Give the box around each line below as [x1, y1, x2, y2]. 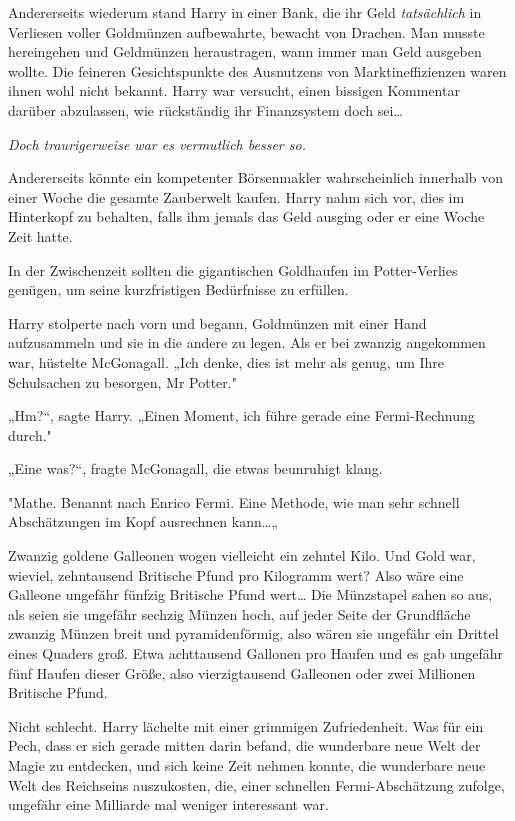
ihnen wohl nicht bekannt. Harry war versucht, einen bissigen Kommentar [8, 80, 460, 101]
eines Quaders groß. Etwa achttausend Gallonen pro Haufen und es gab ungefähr [8, 643, 504, 664]
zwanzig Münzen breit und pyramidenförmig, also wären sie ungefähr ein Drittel [8, 623, 499, 644]
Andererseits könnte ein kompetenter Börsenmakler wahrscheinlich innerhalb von [8, 167, 504, 188]
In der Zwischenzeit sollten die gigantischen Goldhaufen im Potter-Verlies [8, 259, 458, 280]
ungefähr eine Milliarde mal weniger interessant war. [8, 794, 329, 815]
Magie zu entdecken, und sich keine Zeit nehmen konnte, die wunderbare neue [8, 755, 486, 775]
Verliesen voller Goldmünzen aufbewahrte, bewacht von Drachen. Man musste [8, 21, 485, 42]
